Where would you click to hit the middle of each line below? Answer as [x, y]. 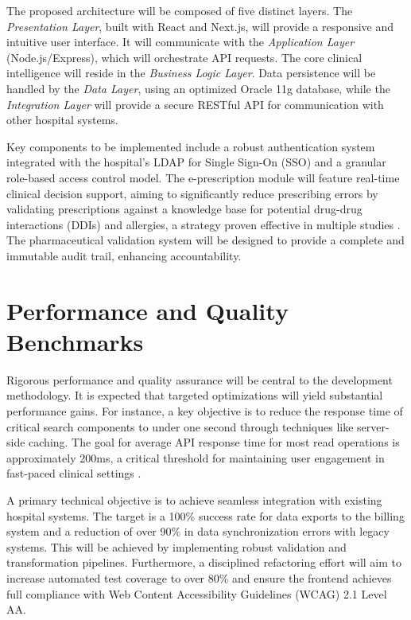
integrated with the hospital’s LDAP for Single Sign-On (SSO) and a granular [196, 162]
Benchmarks [75, 341]
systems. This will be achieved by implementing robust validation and [176, 546]
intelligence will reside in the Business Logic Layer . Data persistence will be [191, 73]
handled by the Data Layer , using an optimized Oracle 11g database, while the [198, 88]
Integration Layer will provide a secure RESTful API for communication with [195, 104]
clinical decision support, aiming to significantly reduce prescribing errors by [192, 193]
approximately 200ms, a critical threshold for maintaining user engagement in [196, 457]
